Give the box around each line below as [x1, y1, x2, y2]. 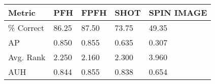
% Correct [8, 22, 45, 33]
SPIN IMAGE [149, 7, 207, 18]
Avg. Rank [8, 51, 46, 63]
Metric [8, 7, 35, 18]
